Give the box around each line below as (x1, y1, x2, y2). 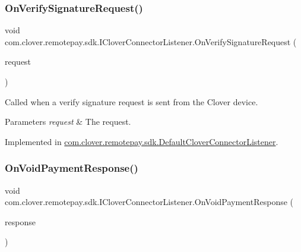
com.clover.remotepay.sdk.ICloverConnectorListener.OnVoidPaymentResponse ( (5, 196, 294, 208)
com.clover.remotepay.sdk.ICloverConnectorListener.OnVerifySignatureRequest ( (5, 35, 297, 48)
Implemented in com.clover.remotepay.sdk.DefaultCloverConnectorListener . (5, 135, 278, 147)
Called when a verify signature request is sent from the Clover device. (5, 95, 258, 108)
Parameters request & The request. (5, 115, 131, 128)
